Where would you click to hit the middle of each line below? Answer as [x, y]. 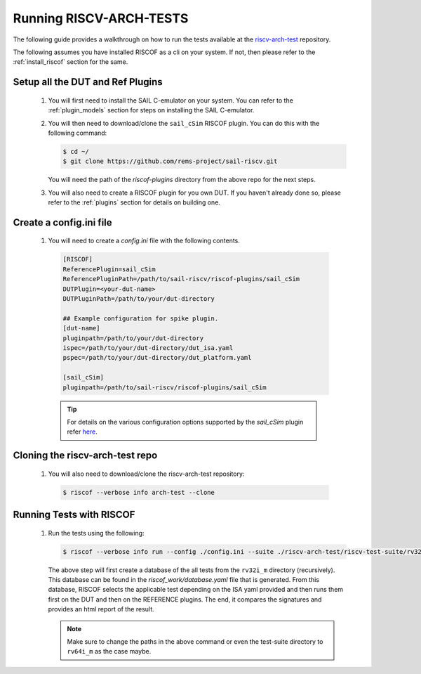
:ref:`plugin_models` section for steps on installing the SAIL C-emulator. [151, 110]
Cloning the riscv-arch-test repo [85, 456]
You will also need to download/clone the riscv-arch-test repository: [146, 474]
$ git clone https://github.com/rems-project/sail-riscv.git [170, 161]
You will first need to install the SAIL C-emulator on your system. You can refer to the [171, 100]
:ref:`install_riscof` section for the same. [71, 62]
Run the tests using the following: [96, 533]
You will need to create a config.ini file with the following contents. [144, 241]
